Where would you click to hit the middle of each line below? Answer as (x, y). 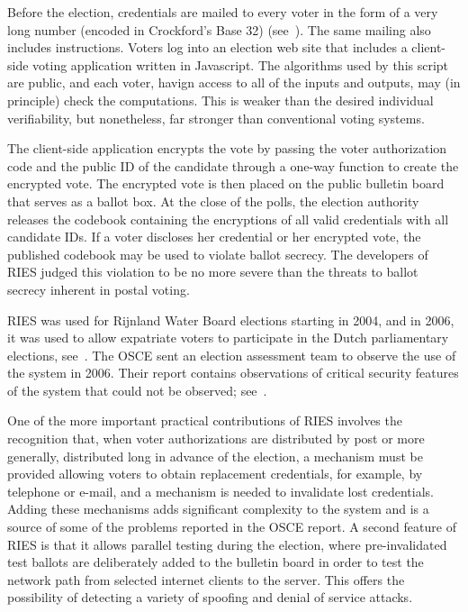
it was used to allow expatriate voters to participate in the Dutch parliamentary (228, 338)
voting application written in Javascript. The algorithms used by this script (241, 64)
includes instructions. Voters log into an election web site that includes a (207, 47)
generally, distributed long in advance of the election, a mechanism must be (215, 456)
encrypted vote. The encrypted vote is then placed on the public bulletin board (226, 183)
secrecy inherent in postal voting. (99, 289)
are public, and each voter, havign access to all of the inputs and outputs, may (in (234, 82)
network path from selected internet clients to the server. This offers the (206, 579)
